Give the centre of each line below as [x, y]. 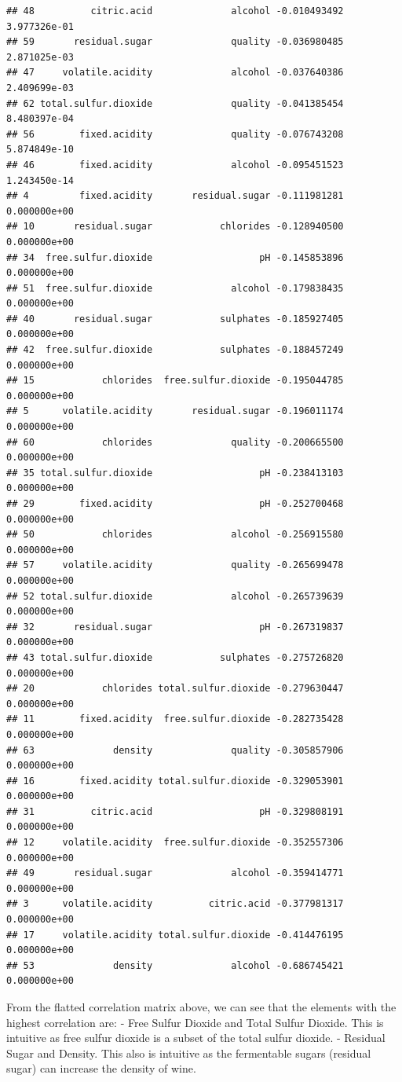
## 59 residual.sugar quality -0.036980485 [175, 42]
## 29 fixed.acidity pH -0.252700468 [175, 504]
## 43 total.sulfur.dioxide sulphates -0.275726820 [175, 657]
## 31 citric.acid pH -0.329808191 [175, 811]
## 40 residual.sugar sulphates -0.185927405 [175, 319]
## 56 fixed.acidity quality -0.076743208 [175, 134]
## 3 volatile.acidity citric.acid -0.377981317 [175, 904]
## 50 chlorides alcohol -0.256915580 [175, 535]
